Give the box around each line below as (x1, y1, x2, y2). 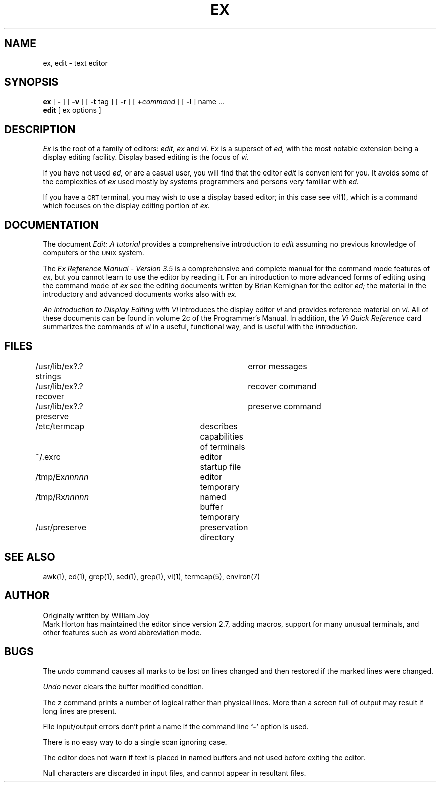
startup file (200, 461, 241, 472)
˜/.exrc (35, 451, 61, 462)
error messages (248, 361, 307, 371)
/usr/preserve (35, 521, 87, 532)
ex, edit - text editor (43, 58, 108, 67)
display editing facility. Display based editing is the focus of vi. (43, 153, 249, 162)
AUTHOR (4, 589, 50, 602)
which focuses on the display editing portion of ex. (43, 201, 210, 210)
